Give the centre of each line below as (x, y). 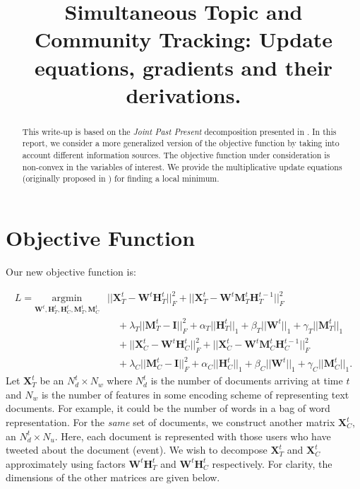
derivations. (184, 94)
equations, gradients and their (184, 67)
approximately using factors (66, 463)
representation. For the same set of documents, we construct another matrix (170, 422)
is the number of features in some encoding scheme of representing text (195, 394)
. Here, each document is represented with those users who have (193, 436)
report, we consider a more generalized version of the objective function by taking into (181, 143)
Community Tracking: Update (184, 39)
